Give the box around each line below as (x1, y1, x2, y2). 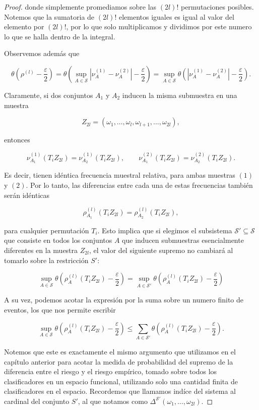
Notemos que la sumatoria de (4, 11, 95, 22)
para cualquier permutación (4, 225, 89, 235)
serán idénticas (4, 189, 50, 200)
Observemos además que (4, 48, 80, 59)
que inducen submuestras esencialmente (122, 235, 244, 245)
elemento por (4, 21, 44, 32)
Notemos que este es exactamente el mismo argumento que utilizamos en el (4, 346, 236, 356)
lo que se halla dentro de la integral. (4, 31, 115, 41)
